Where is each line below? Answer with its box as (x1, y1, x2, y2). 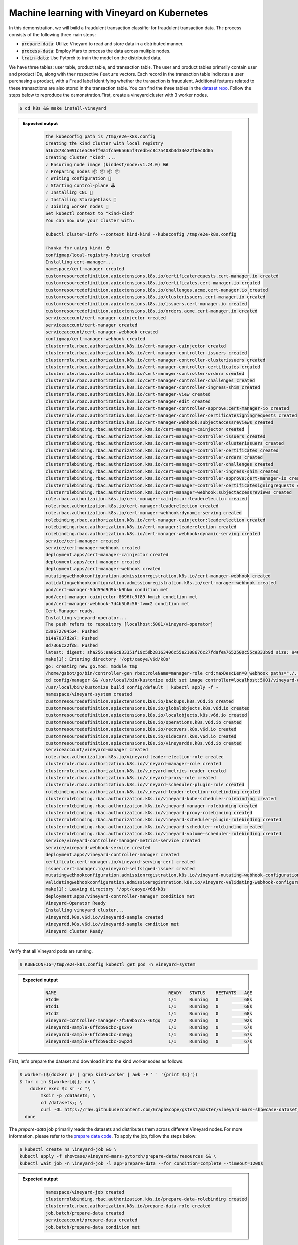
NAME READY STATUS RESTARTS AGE (45, 990, 253, 996)
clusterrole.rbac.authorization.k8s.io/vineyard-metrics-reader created (45, 768, 226, 774)
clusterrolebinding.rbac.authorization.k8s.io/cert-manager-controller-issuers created (45, 433, 266, 439)
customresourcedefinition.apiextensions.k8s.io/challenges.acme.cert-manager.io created (45, 287, 268, 293)
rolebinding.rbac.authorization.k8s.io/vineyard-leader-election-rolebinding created (45, 789, 260, 794)
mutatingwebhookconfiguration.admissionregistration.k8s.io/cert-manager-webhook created (45, 573, 271, 579)
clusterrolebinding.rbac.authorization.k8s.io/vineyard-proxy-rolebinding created (45, 810, 253, 815)
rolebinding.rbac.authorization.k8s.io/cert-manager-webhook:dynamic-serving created (45, 531, 260, 537)
